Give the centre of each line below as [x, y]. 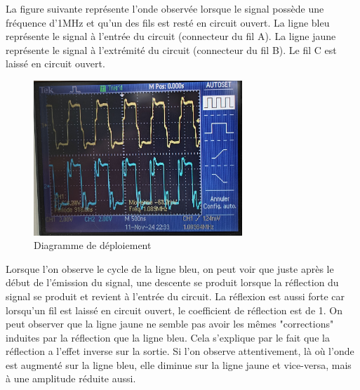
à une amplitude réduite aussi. [71, 378]
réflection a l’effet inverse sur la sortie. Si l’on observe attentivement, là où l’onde [180, 351]
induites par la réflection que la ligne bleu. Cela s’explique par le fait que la [168, 337]
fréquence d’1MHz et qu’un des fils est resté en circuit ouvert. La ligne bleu [168, 22]
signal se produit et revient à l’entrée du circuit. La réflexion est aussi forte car [175, 296]
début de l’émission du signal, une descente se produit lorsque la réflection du [172, 282]
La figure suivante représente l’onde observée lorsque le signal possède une [165, 8]
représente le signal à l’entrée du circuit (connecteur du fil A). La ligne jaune [171, 36]
